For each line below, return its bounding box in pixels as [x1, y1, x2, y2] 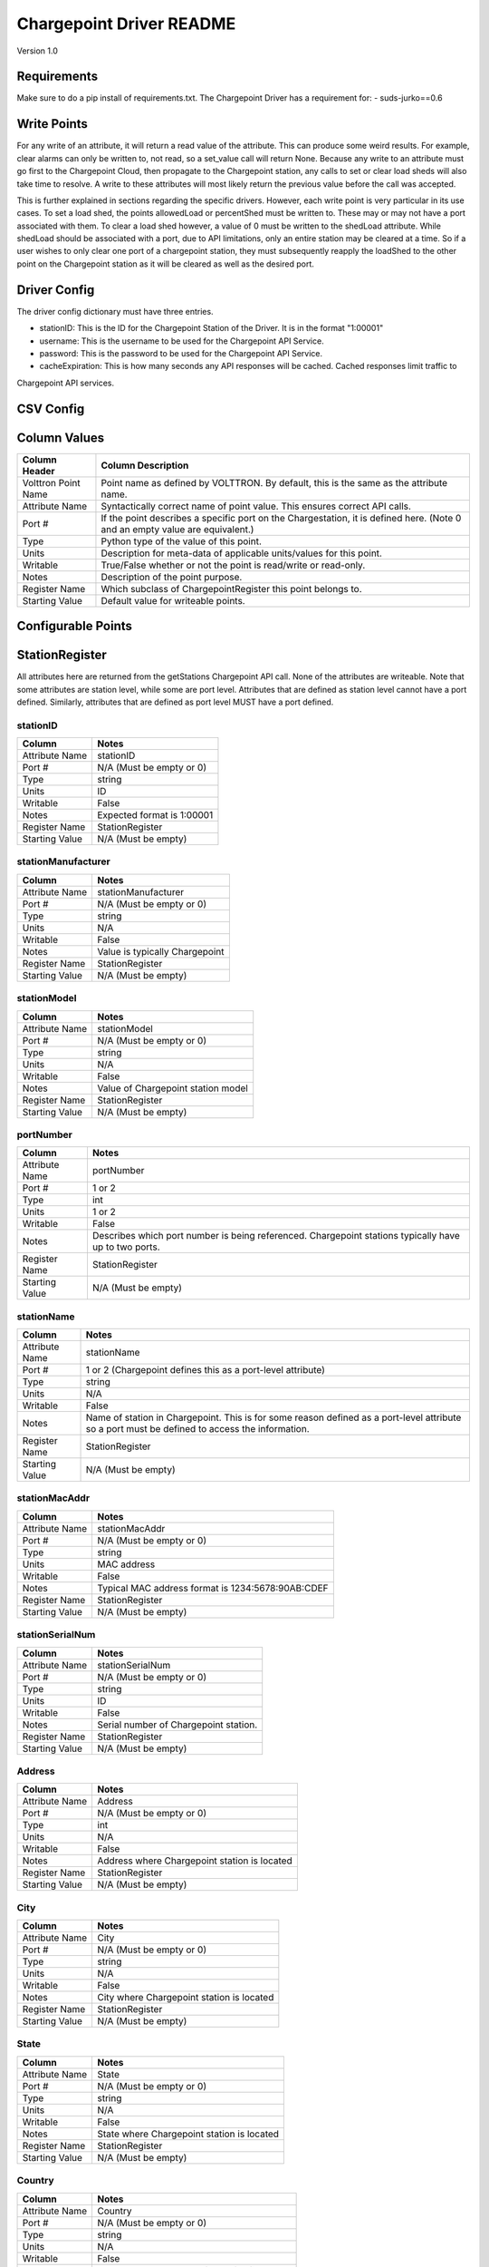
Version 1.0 [16, 45, 58, 56]
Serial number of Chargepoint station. [97, 1718, 258, 1731]
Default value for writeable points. [101, 594, 245, 607]
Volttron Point [22, 476, 81, 489]
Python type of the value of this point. [101, 535, 262, 548]
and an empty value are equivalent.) [101, 522, 254, 535]
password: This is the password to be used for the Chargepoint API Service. [39, 347, 323, 358]
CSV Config [16, 401, 85, 416]
